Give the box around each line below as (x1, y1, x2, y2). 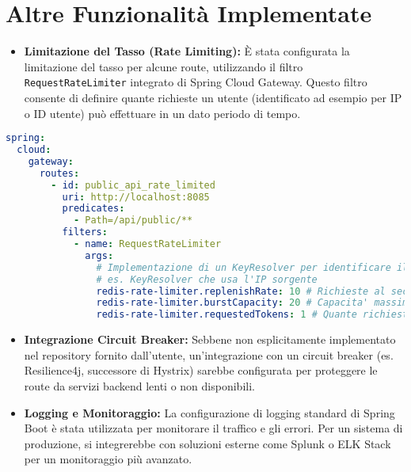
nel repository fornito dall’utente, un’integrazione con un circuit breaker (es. (24, 346, 394, 363)
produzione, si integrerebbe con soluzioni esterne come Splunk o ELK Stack (24, 435, 391, 451)
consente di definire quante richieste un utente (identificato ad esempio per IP (24, 89, 402, 105)
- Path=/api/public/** (73, 215, 193, 226)
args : (85, 249, 114, 261)
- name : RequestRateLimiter (73, 238, 222, 250)
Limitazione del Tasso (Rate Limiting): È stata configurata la (24, 43, 350, 59)
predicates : (62, 203, 125, 215)
